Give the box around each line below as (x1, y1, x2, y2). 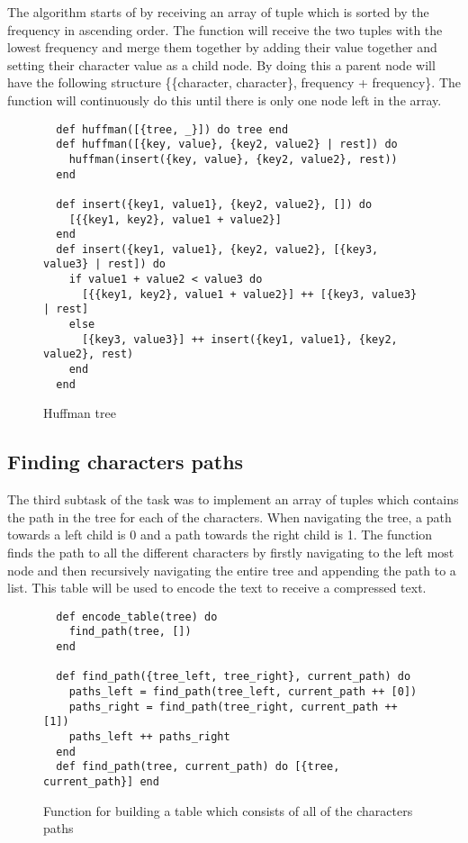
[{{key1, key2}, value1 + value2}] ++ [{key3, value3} (81, 287, 418, 301)
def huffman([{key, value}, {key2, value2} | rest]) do (56, 138, 398, 151)
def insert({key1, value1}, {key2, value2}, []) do (56, 197, 373, 211)
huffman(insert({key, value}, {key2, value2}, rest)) (68, 152, 398, 166)
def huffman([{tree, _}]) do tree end (56, 122, 289, 136)
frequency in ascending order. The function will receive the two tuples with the (7, 20, 443, 39)
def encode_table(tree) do (56, 610, 218, 623)
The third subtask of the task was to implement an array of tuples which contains (7, 490, 459, 509)
